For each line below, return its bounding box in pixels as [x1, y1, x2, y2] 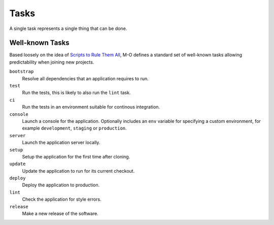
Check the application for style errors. [22, 196, 101, 203]
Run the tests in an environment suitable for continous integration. [22, 104, 160, 110]
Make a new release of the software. [22, 211, 98, 217]
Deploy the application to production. [22, 182, 100, 188]
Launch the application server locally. [22, 140, 100, 146]
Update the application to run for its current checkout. [22, 168, 135, 174]
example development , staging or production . [22, 125, 127, 132]
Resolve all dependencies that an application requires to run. [22, 75, 149, 81]
